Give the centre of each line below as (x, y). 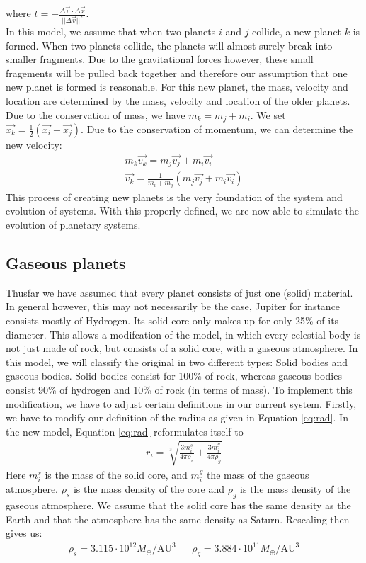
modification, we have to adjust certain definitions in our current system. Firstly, (181, 403)
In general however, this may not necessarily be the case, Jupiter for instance (173, 306)
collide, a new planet (297, 32)
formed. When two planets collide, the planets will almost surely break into (169, 45)
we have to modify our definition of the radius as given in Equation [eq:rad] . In (177, 417)
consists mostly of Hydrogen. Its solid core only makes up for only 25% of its (172, 320)
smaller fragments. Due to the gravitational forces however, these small (160, 59)
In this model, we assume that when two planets (111, 32)
